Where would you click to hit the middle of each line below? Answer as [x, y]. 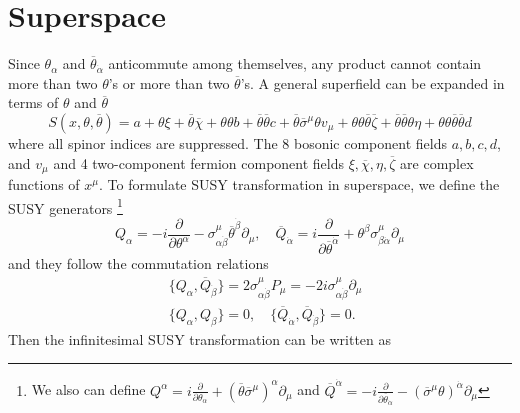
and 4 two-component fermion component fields [199, 162]
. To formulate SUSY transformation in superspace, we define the [299, 183]
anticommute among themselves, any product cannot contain [295, 63]
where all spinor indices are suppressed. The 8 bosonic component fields [227, 142]
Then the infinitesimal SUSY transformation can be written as [200, 338]
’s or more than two [169, 82]
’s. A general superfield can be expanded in [372, 82]
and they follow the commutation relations [138, 262]
